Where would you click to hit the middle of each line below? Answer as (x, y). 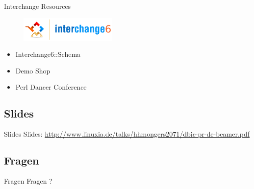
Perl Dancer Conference (51, 87)
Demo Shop (33, 70)
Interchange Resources (38, 6)
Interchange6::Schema (48, 54)
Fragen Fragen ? (28, 180)
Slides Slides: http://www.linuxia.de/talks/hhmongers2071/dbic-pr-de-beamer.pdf (127, 134)
